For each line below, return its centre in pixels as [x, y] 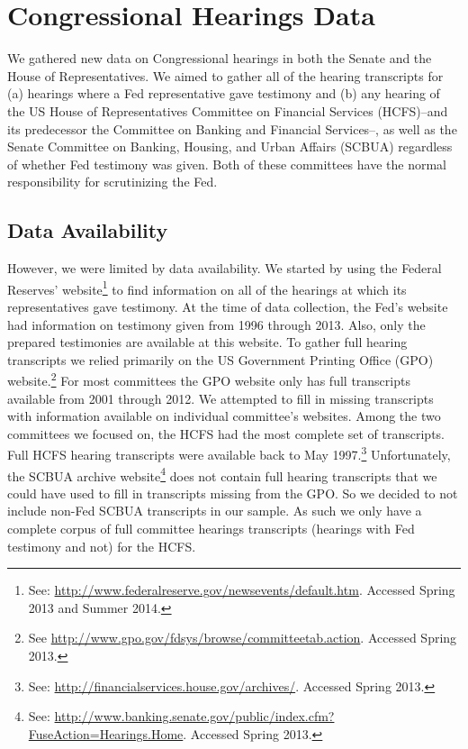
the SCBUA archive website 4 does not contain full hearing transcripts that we [222, 474]
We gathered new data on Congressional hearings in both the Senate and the [220, 58]
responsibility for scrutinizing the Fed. [112, 182]
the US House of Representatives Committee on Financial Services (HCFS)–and [228, 110]
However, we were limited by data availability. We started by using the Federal [225, 268]
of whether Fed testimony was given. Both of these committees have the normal [227, 164]
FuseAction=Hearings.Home [106, 733]
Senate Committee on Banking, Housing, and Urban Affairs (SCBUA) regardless [230, 146]
